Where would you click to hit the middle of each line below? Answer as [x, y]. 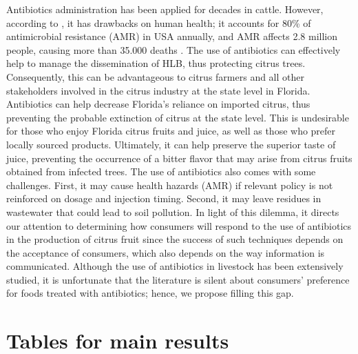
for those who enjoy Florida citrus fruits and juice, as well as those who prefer [171, 131]
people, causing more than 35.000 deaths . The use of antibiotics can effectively [173, 49]
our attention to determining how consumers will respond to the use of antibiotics [179, 225]
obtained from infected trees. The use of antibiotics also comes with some [161, 171]
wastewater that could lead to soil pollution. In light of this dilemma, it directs [173, 212]
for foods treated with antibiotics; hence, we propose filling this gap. [150, 293]
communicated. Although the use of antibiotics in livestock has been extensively [175, 266]
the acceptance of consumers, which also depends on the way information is [166, 252]
